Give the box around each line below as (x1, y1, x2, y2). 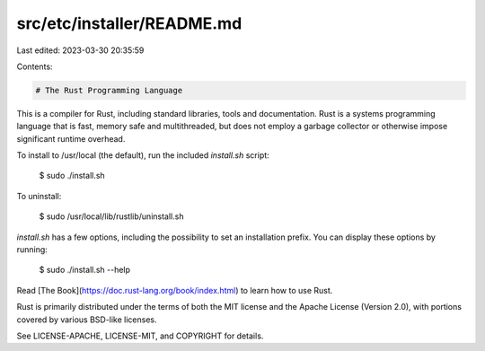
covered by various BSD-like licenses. (16, 314, 157, 325)
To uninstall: (16, 190, 62, 201)
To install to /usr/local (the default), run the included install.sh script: (16, 150, 269, 161)
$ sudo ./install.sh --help (39, 265, 130, 276)
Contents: (16, 61, 53, 72)
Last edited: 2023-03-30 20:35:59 (16, 45, 145, 56)
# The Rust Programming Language (35, 85, 183, 95)
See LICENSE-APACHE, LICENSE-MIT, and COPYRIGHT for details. (16, 330, 264, 341)
